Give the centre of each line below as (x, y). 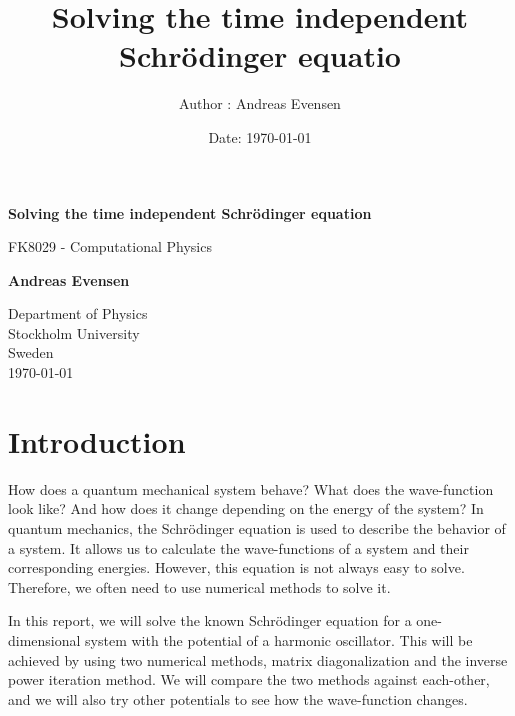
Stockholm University (74, 332)
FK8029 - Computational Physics (110, 246)
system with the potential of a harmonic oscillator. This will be (279, 639)
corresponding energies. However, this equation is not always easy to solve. (236, 567)
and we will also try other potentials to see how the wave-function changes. (238, 698)
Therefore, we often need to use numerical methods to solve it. (199, 586)
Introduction (97, 440)
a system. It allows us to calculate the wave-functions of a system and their (238, 547)
